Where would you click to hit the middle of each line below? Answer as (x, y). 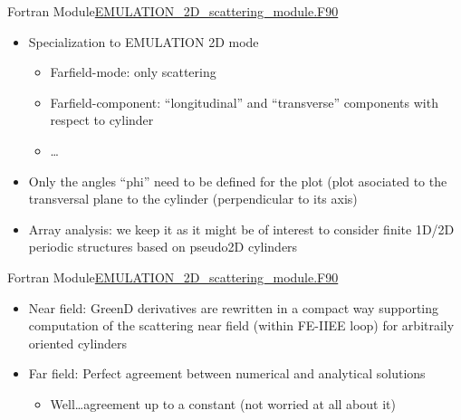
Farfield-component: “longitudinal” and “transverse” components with (244, 102)
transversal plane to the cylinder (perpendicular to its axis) (193, 199)
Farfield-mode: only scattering (133, 72)
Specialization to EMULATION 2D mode (144, 41)
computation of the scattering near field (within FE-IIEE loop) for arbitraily (241, 325)
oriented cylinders (78, 343)
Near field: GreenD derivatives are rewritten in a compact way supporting (234, 307)
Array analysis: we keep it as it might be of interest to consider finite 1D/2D (241, 229)
